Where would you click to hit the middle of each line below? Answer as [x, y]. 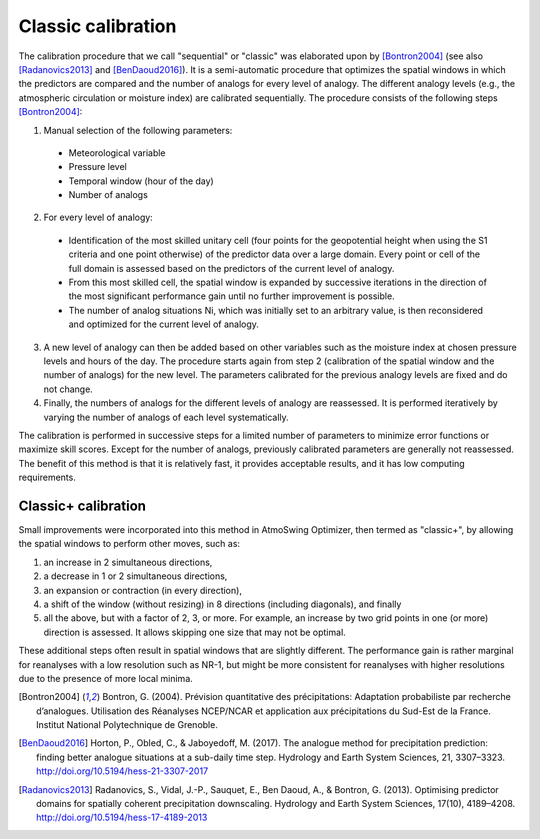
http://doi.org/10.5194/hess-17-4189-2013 [122, 817]
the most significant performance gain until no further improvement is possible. [231, 296]
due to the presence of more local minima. [106, 678]
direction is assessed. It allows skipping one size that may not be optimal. [195, 632]
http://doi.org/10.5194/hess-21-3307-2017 [122, 771]
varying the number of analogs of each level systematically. [166, 417]
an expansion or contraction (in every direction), [142, 590]
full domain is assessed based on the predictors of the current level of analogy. [231, 268]
